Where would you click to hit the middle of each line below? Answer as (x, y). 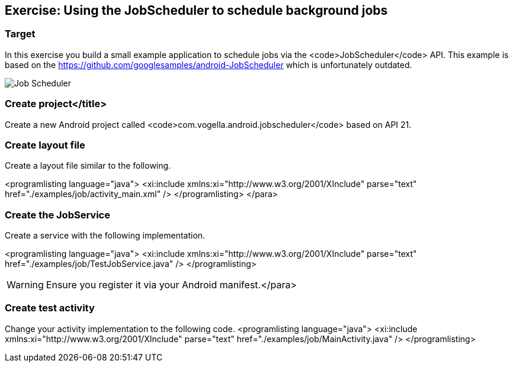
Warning (25, 285)
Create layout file (45, 145)
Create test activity (50, 308)
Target (20, 34)
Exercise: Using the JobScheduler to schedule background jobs (196, 10)
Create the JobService (57, 215)
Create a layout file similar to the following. (88, 166)
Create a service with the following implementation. (105, 236)
